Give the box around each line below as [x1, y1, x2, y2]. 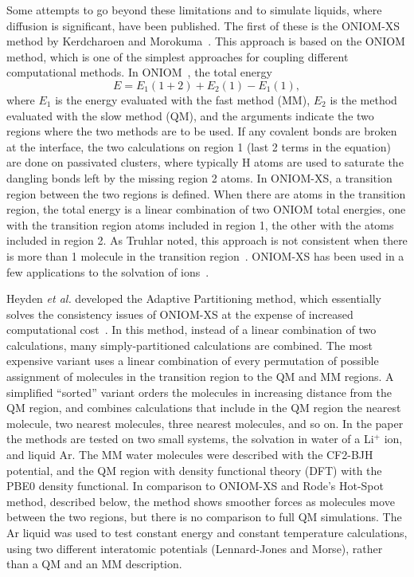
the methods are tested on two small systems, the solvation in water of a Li [6, 430, 374, 447]
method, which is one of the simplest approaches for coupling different [6, 48, 349, 65]
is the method [330, 91, 397, 108]
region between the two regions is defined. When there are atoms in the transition [6, 185, 406, 202]
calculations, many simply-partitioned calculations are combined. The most [6, 336, 373, 353]
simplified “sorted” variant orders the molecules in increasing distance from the [6, 383, 393, 400]
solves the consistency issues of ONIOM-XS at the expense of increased [6, 305, 353, 322]
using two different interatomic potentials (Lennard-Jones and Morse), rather [6, 540, 383, 556]
